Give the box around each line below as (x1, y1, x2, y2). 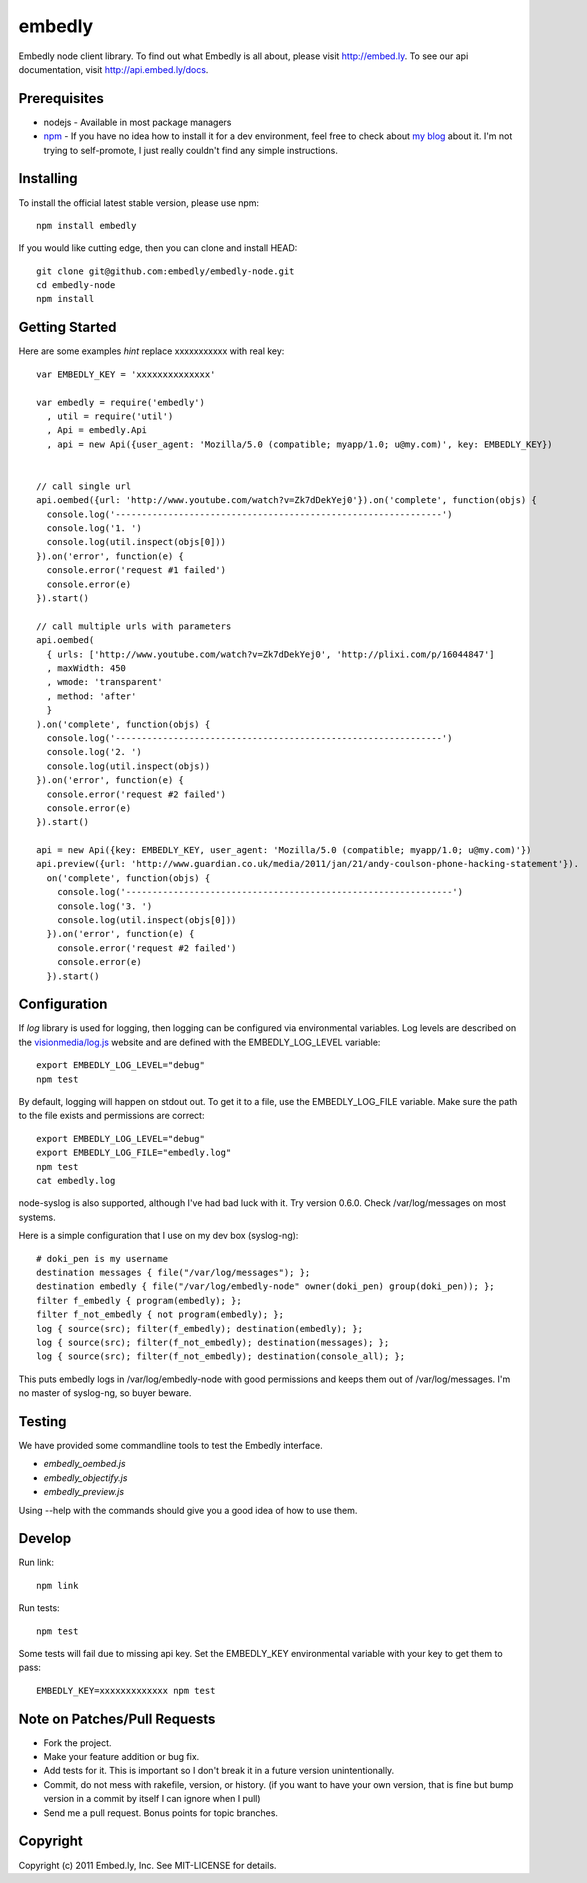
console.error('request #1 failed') (46, 565, 227, 576)
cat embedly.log (36, 1175, 116, 1186)
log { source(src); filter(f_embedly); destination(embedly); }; (36, 1323, 364, 1334)
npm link (36, 1580, 79, 1591)
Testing (18, 1413, 67, 1430)
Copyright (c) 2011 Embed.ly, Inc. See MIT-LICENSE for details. (18, 1859, 277, 1871)
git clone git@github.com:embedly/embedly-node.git (36, 265, 295, 277)
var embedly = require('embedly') (36, 396, 205, 408)
